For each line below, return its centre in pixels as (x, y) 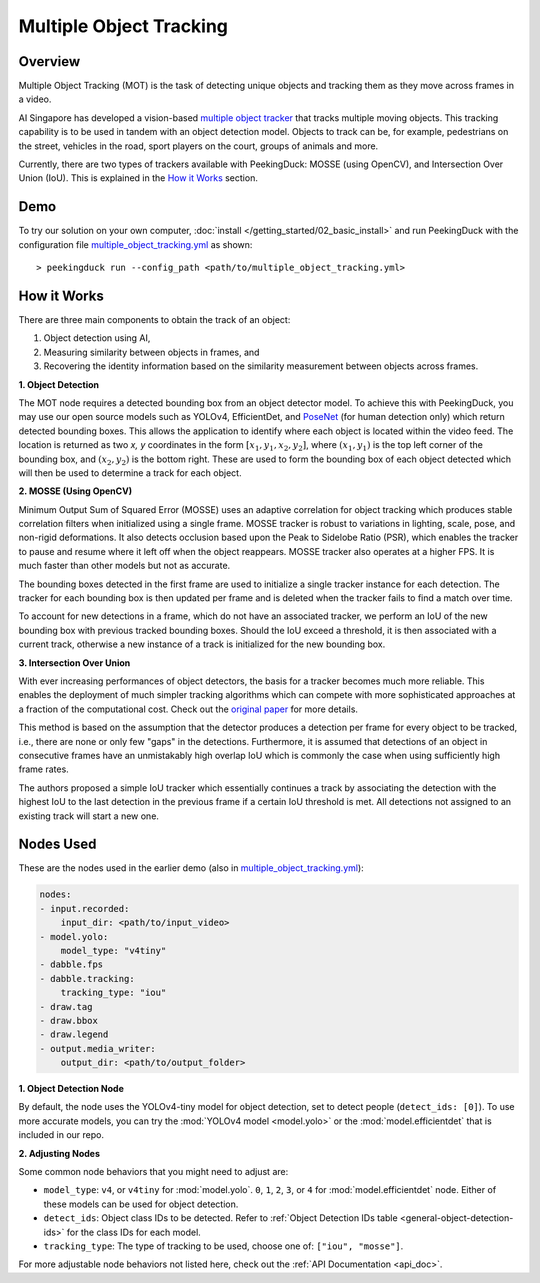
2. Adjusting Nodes (59, 1153)
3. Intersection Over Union (74, 662)
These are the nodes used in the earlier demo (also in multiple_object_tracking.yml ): (191, 868)
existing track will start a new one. (89, 816)
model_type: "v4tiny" (113, 950)
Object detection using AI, (97, 338)
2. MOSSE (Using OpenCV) (75, 491)
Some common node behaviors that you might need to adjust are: (153, 1172)
